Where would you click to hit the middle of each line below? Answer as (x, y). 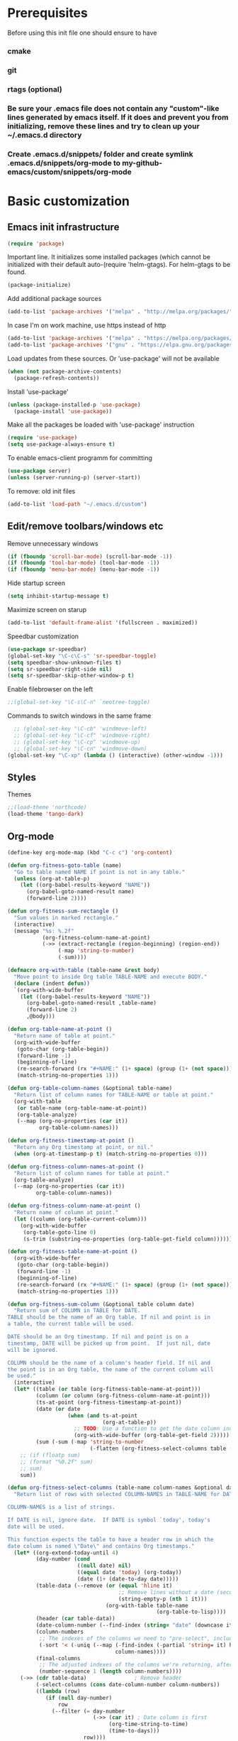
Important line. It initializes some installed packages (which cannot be (109, 257)
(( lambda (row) (58, 1691)
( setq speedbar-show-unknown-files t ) (64, 662)
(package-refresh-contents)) (57, 378)
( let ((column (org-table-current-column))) (80, 1219)
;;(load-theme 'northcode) (47, 807)
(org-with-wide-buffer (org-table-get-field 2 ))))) (152, 1436)
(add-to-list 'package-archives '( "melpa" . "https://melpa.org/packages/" (121, 339)
